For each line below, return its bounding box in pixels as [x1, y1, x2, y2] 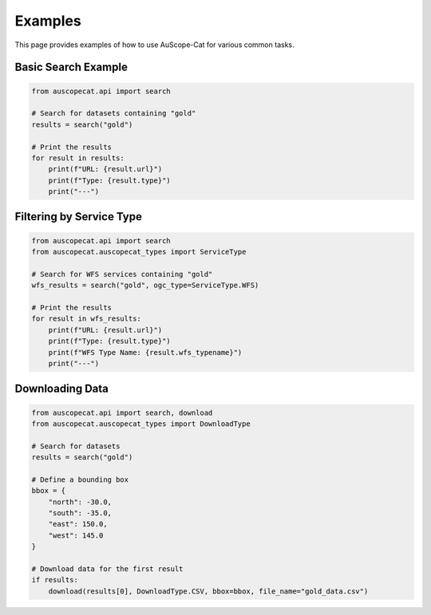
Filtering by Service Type [14, 210, 143, 223]
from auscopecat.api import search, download [31, 408, 213, 417]
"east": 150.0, [48, 519, 108, 529]
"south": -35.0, [48, 509, 112, 518]
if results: [31, 575, 79, 585]
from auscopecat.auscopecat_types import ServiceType [31, 247, 247, 257]
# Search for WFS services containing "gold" [31, 270, 213, 278]
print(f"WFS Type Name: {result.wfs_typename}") [48, 348, 243, 357]
